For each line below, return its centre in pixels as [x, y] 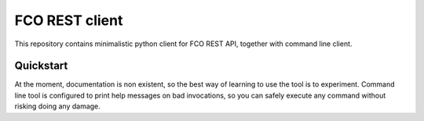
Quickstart [41, 66]
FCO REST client [69, 20]
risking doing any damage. [58, 106]
